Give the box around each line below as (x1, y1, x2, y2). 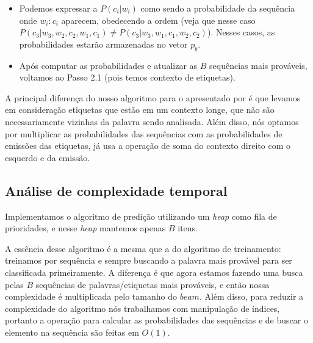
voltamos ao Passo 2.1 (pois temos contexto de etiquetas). (19, 71, 236, 84)
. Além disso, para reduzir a (199, 290, 304, 303)
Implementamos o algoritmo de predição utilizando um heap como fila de (5, 209, 277, 222)
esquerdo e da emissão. (5, 151, 90, 164)
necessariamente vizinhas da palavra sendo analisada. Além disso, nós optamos (5, 115, 299, 128)
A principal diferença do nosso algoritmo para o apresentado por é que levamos (5, 91, 301, 104)
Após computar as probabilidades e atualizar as (19, 59, 198, 71)
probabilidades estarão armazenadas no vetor (19, 37, 188, 50)
